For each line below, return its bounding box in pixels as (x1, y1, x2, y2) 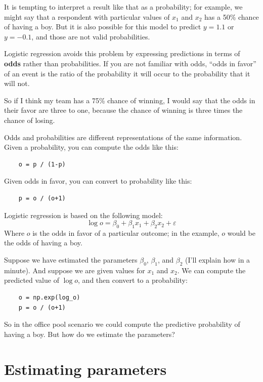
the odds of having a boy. (4, 237, 82, 248)
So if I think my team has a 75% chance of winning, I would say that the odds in (4, 95, 255, 105)
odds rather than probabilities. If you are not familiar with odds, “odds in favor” (4, 58, 256, 68)
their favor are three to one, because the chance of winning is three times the (4, 105, 243, 115)
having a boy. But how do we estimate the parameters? (4, 328, 175, 339)
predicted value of (4, 275, 59, 285)
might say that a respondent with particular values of (4, 11, 170, 22)
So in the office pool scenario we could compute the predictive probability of (4, 319, 240, 329)
